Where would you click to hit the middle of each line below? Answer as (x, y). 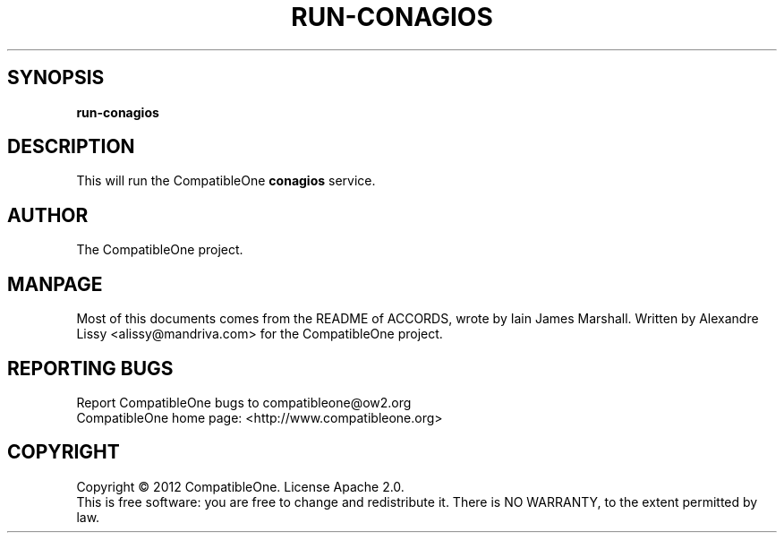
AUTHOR (48, 215)
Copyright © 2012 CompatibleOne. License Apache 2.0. (240, 486)
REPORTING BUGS (90, 368)
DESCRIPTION (71, 147)
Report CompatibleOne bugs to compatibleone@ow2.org (244, 402)
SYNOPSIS (56, 78)
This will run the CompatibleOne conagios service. (226, 181)
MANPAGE (55, 284)
